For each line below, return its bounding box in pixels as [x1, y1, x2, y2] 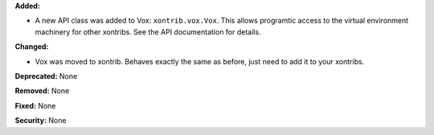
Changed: [14, 42, 49, 51]
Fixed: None [14, 100, 56, 110]
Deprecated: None [14, 71, 78, 80]
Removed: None [14, 86, 70, 96]
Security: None [14, 116, 67, 125]
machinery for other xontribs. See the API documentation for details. [35, 27, 261, 36]
